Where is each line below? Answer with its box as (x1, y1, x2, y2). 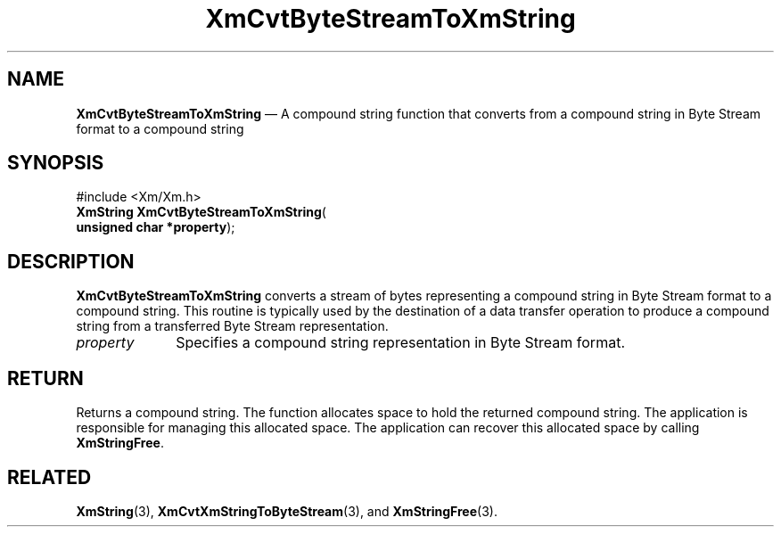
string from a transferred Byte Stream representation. (76, 318, 389, 334)
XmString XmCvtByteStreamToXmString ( (76, 204, 326, 220)
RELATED (7, 465, 92, 489)
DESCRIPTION (7, 250, 135, 273)
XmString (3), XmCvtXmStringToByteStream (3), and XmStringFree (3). (76, 503, 497, 519)
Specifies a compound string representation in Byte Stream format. (176, 333, 625, 352)
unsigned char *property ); (76, 219, 235, 235)
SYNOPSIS (7, 152, 104, 175)
